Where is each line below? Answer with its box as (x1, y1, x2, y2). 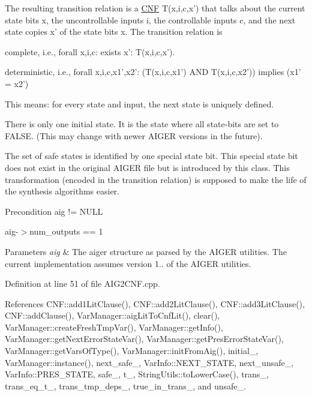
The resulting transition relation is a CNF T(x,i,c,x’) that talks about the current (5, 2, 305, 14)
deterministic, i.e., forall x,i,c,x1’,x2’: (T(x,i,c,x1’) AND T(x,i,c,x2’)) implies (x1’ (5, 65, 301, 78)
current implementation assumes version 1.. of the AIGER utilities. (5, 257, 251, 269)
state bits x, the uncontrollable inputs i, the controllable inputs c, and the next (5, 13, 296, 26)
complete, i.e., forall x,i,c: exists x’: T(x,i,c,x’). (5, 45, 175, 58)
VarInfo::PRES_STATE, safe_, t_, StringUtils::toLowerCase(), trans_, (5, 368, 269, 380)
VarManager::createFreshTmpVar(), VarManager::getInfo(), (5, 320, 223, 333)
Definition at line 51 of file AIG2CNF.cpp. (5, 277, 160, 290)
